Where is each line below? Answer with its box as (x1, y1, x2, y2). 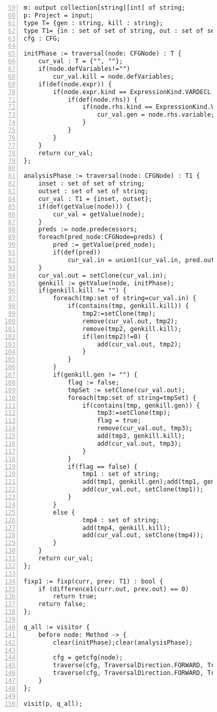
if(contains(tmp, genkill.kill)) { (67, 302, 189, 310)
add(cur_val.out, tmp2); (97, 340, 182, 348)
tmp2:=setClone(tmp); (82, 310, 156, 317)
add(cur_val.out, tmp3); (97, 440, 182, 447)
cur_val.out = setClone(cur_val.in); (38, 271, 167, 279)
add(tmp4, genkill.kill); (82, 524, 171, 532)
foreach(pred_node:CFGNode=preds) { (38, 233, 164, 241)
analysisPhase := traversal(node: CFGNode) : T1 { (24, 172, 200, 180)
